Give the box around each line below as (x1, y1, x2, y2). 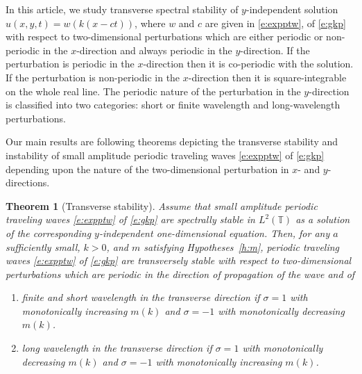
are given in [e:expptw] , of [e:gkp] (205, 15, 346, 30)
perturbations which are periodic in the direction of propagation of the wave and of (6, 266, 355, 281)
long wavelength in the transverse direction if (21, 341, 212, 355)
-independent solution (245, 2, 338, 16)
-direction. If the (240, 42, 310, 57)
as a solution (295, 212, 350, 227)
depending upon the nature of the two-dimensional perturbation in (6, 161, 289, 176)
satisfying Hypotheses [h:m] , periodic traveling (144, 239, 340, 254)
